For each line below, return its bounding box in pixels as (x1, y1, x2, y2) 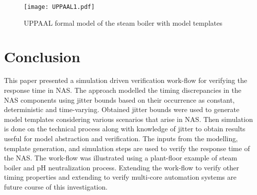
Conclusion (4, 46, 81, 67)
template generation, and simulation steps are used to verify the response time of (4, 143, 250, 153)
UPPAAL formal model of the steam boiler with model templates (24, 17, 222, 28)
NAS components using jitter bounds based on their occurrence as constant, (4, 94, 235, 105)
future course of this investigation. (4, 181, 108, 192)
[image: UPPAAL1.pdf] (24, 3, 95, 10)
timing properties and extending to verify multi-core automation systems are (4, 172, 237, 182)
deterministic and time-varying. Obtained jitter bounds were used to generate (4, 104, 240, 115)
